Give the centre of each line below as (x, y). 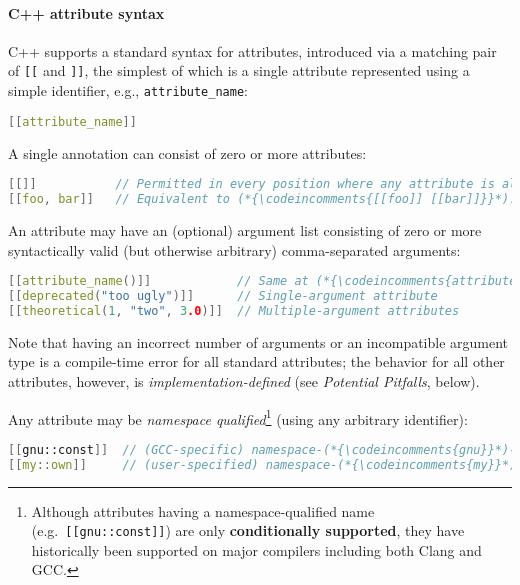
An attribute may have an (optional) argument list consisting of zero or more (245, 229)
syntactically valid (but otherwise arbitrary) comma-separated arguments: (234, 249)
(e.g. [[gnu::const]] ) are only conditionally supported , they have (248, 530)
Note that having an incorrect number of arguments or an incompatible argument (258, 341)
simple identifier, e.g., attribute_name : (128, 90)
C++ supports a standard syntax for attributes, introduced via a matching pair (252, 50)
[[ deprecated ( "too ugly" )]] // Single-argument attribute (223, 295)
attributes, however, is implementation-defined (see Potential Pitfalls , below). (244, 380)
